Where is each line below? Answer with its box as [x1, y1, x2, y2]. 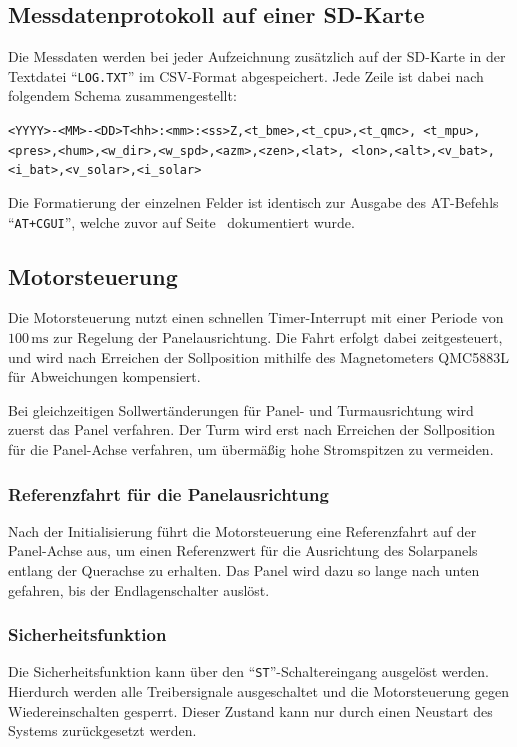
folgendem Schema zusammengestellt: [8, 85, 237, 106]
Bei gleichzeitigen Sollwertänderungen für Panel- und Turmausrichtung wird [8, 399, 474, 420]
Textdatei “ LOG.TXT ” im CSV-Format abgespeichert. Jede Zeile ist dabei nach [8, 65, 484, 86]
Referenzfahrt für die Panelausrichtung [8, 481, 329, 506]
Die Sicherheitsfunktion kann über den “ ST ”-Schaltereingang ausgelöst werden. [8, 661, 489, 682]
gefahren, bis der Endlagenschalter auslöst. [8, 579, 270, 600]
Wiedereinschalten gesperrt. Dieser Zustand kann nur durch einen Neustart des [8, 700, 493, 721]
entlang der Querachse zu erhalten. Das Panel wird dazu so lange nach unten [8, 560, 480, 581]
